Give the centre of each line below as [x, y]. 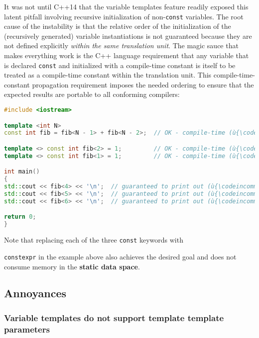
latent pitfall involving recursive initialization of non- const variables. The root [124, 16]
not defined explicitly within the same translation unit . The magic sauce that [121, 45]
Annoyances [35, 293]
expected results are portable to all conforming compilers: [92, 94]
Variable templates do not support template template [114, 317]
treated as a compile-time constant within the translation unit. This [108, 75]
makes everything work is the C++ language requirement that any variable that [127, 55]
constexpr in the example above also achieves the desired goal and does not [120, 256]
